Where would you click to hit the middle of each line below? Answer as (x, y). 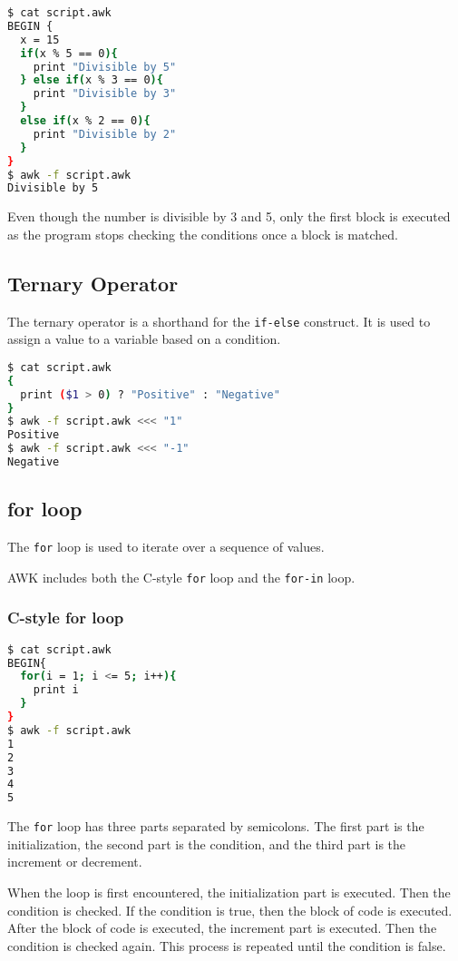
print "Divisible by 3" (105, 94)
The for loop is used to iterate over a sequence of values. (166, 547)
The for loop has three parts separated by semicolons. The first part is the (216, 826)
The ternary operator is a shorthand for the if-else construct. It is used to (219, 321)
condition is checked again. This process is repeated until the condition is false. (227, 945)
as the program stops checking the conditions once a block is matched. (203, 234)
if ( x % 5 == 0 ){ (69, 53)
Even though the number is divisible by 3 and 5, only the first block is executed (229, 216)
